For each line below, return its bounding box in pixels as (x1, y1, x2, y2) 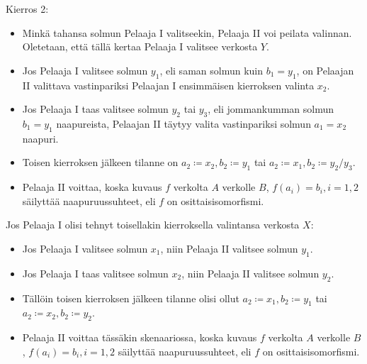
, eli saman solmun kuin (159, 62, 264, 77)
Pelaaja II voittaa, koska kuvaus (22, 180, 162, 194)
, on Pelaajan (296, 62, 354, 77)
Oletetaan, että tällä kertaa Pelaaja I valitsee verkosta (22, 39, 258, 54)
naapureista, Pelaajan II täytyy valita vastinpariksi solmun (56, 116, 311, 131)
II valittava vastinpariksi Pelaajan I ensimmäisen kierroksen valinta (22, 77, 315, 92)
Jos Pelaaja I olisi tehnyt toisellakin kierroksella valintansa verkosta (6, 217, 300, 232)
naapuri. (22, 131, 59, 145)
